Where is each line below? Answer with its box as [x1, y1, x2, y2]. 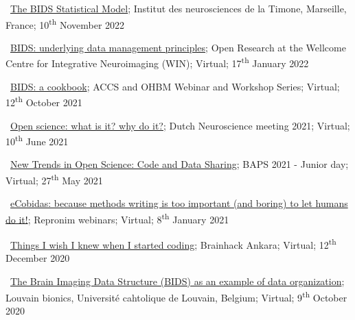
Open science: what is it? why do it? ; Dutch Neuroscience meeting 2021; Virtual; [10, 118, 350, 132]
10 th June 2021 [5, 132, 69, 148]
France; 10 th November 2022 [5, 15, 125, 32]
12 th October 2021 [5, 93, 82, 109]
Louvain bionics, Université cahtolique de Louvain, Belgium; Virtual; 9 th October [5, 288, 347, 304]
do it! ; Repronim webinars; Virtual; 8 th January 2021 [5, 210, 229, 226]
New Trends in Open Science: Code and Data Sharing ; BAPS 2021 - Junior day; [10, 157, 349, 171]
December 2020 [5, 251, 70, 265]
